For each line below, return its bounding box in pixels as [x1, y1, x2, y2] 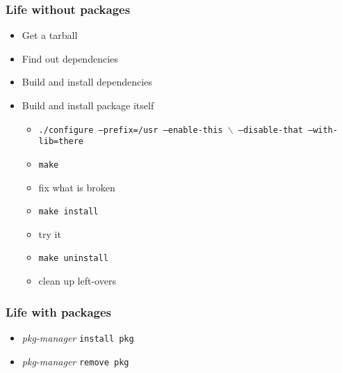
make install [38, 207, 99, 217]
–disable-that [238, 125, 303, 135]
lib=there [38, 136, 84, 147]
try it [38, 226, 61, 241]
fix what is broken [38, 180, 115, 194]
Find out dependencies [22, 51, 118, 65]
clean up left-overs [38, 273, 116, 288]
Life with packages [6, 303, 111, 320]
